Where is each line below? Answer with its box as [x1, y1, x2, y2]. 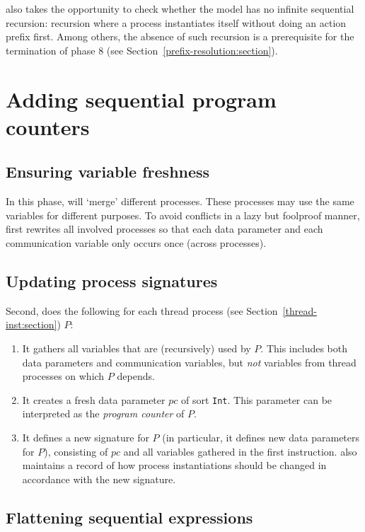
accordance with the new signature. [22, 471, 176, 486]
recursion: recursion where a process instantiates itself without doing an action [6, 15, 347, 30]
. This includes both [260, 340, 348, 355]
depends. [117, 369, 155, 383]
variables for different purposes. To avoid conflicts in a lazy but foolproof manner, [6, 207, 360, 222]
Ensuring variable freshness [6, 161, 210, 183]
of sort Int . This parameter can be [180, 392, 332, 407]
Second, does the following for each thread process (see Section [6, 303, 278, 318]
